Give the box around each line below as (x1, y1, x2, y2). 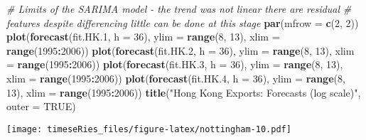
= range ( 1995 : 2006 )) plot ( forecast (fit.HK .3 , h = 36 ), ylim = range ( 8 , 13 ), (6, 57, 343, 72)
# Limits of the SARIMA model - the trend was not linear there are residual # (6, 1, 352, 16)
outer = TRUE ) (6, 99, 76, 114)
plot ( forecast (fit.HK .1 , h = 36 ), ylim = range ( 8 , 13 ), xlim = (6, 29, 280, 44)
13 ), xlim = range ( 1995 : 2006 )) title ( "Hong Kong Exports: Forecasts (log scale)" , (6, 85, 361, 99)
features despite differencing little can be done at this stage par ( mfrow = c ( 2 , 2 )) (6, 15, 359, 30)
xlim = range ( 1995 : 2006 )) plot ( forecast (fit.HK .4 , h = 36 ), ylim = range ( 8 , (6, 70, 345, 85)
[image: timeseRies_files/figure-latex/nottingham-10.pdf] (6, 124, 291, 134)
